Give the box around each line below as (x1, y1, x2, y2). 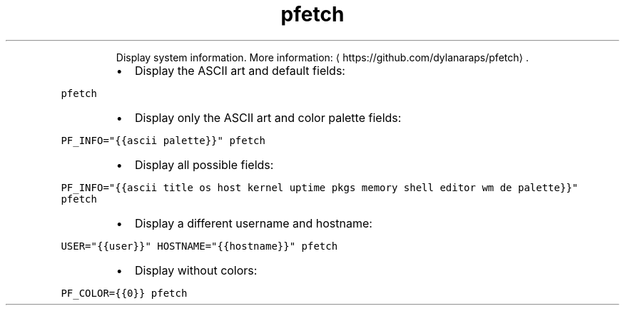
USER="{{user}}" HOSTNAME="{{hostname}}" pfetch (61, 240, 338, 252)
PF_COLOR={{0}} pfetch (61, 287, 188, 299)
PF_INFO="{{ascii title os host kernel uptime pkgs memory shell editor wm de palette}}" (61, 181, 579, 193)
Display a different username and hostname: (134, 215, 372, 230)
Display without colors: (134, 262, 258, 277)
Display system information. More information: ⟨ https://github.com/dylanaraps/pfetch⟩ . (116, 51, 529, 63)
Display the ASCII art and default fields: (134, 63, 345, 78)
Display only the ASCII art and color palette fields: (134, 110, 402, 125)
